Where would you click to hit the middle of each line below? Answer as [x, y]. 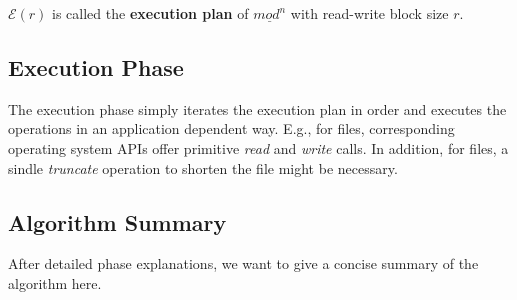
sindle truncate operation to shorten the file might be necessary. [203, 167]
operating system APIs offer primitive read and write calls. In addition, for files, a [258, 147]
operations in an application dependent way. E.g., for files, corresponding [231, 128]
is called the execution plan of [150, 13]
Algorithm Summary [117, 221]
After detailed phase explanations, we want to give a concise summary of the [243, 263]
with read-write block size [369, 13]
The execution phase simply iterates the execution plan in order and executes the [257, 108]
